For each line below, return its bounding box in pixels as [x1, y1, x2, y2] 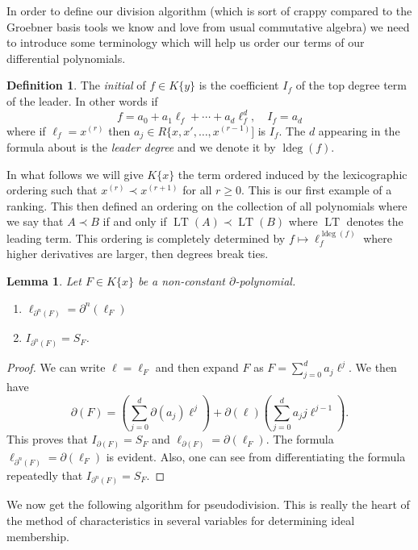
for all [182, 181, 212, 198]
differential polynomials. [6, 49, 126, 66]
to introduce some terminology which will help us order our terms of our [6, 34, 365, 51]
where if [6, 122, 46, 139]
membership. [6, 527, 69, 544]
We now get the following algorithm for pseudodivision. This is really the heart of [6, 496, 410, 513]
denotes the [346, 213, 403, 230]
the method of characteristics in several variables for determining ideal [6, 512, 355, 528]
